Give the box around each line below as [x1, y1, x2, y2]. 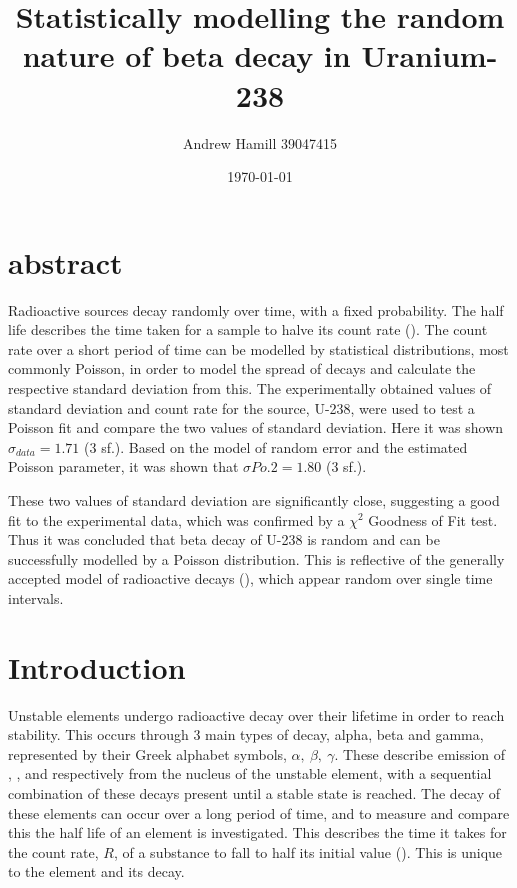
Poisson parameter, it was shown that [8, 456, 239, 477]
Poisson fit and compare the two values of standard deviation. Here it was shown [8, 417, 504, 438]
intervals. [8, 587, 64, 608]
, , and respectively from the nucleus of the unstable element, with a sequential [8, 763, 492, 784]
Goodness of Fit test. [368, 509, 498, 530]
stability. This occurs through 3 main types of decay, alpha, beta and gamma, [8, 724, 484, 745]
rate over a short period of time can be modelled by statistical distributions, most [8, 338, 509, 359]
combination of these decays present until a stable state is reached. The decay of [8, 783, 501, 804]
